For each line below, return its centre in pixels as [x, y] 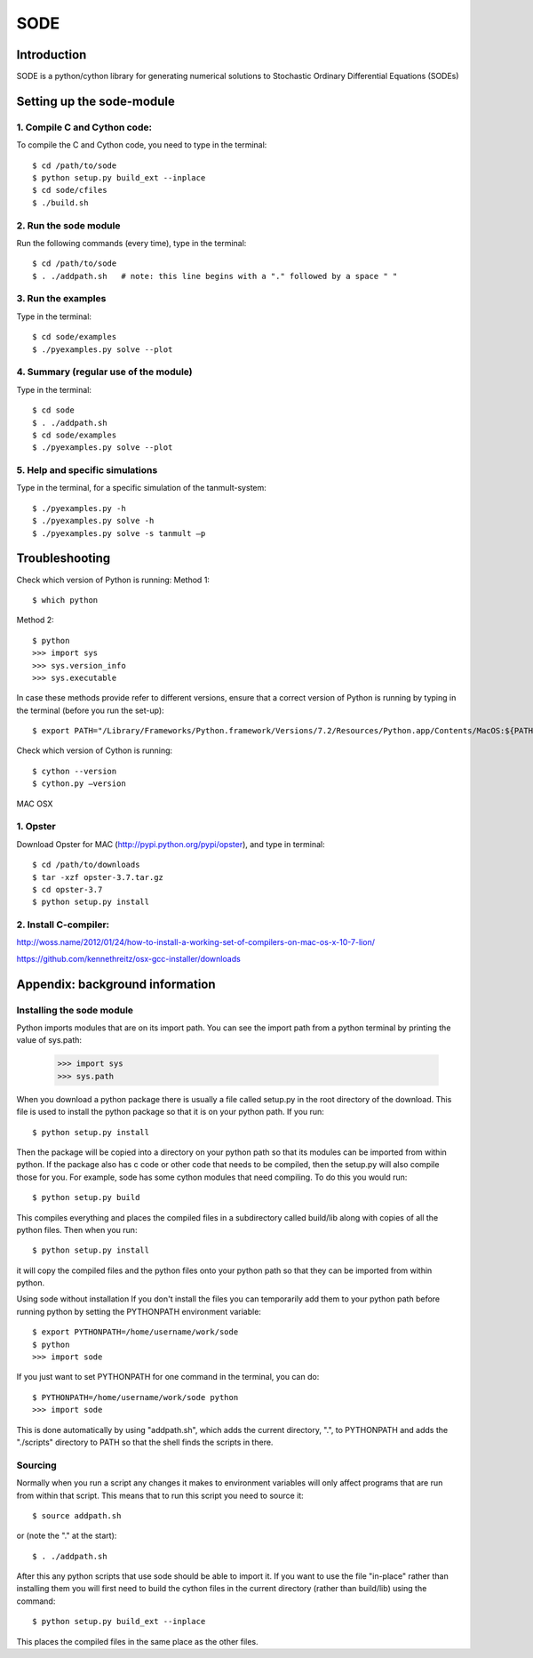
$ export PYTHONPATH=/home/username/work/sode [135, 1332]
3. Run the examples [61, 299]
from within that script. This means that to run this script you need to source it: [160, 1495]
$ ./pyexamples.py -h [79, 508]
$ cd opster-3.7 [68, 889]
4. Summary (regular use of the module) [104, 372]
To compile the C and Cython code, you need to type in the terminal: [142, 145]
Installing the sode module [75, 1010]
